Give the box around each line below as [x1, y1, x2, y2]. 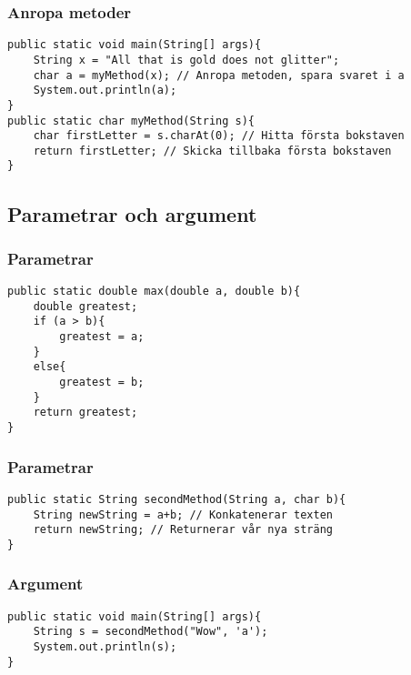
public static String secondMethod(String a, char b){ [7, 492, 346, 506]
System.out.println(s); [33, 640, 177, 654]
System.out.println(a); [33, 84, 177, 97]
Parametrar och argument [7, 199, 257, 227]
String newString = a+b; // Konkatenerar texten [33, 508, 333, 521]
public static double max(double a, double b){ [7, 285, 301, 298]
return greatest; [33, 406, 138, 419]
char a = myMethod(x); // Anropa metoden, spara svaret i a [33, 68, 405, 82]
